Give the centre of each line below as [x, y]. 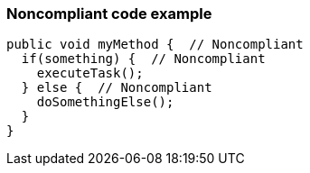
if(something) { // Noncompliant [143, 59]
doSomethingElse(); [105, 102]
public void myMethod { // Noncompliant [155, 45]
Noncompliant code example [109, 14]
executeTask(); [90, 73]
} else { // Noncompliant [117, 88]
